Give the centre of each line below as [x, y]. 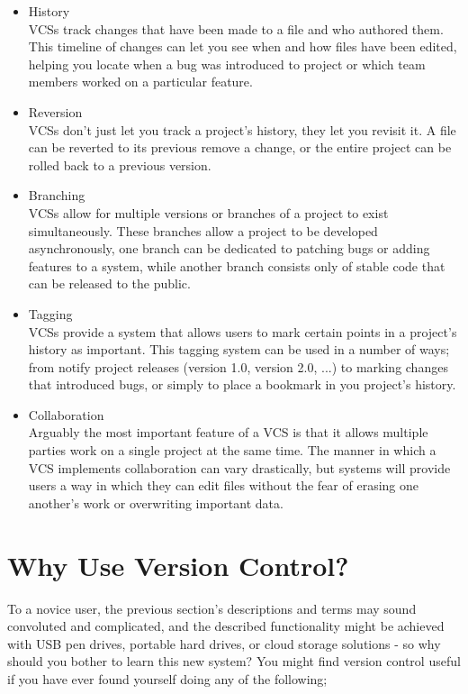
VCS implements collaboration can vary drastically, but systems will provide [239, 467]
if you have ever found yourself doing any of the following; [167, 678]
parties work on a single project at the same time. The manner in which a [232, 450]
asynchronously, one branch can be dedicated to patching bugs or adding [229, 248]
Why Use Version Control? [178, 565]
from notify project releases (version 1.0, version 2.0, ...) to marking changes [238, 366]
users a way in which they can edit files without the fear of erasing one [224, 485]
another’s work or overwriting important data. [156, 502]
